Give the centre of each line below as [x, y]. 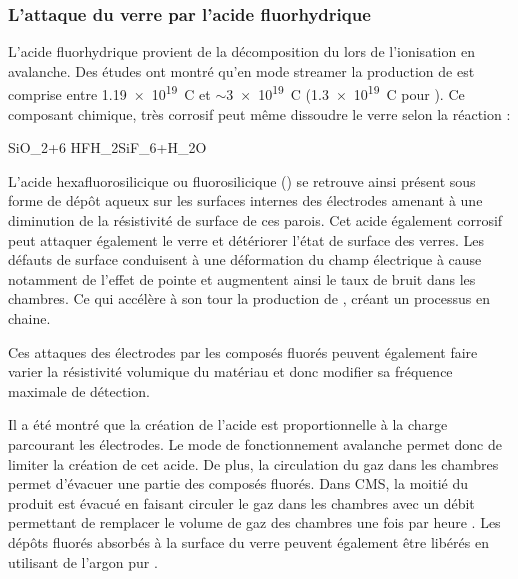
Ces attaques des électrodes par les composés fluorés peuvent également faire [243, 351]
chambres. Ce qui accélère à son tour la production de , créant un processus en [249, 298]
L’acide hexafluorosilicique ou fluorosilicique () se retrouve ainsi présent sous [242, 180]
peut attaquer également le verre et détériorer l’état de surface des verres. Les [246, 239]
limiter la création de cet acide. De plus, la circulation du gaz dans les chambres [253, 463]
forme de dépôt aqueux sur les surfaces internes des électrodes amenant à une [245, 200]
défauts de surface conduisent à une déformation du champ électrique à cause [245, 259]
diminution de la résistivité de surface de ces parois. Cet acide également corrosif [255, 220]
